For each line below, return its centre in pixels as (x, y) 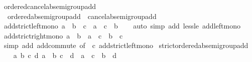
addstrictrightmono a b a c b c (63, 35)
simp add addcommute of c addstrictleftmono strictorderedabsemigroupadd (126, 45)
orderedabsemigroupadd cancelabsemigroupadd (82, 16)
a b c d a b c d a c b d (65, 55)
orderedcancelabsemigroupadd (50, 6)
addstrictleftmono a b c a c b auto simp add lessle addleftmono (122, 26)
